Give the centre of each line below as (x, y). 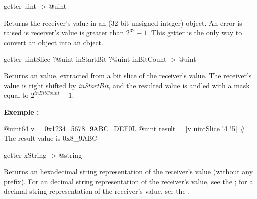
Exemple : (22, 111)
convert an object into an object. (54, 42)
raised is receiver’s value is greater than (64, 33)
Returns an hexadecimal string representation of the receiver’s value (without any (128, 171)
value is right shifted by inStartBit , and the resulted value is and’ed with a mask (127, 85)
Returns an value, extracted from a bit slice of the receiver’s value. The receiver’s (128, 75)
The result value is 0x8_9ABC (51, 138)
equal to (16, 95)
